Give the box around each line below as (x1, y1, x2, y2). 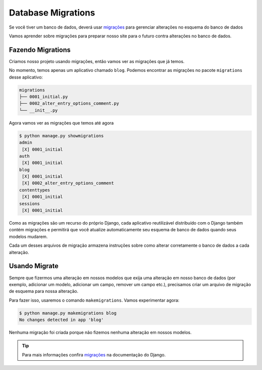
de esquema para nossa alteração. (9, 289, 79, 294)
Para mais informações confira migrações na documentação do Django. (22, 352, 166, 357)
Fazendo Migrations (9, 46, 71, 54)
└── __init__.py (19, 107, 58, 113)
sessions (19, 201, 40, 206)
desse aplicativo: (9, 74, 43, 80)
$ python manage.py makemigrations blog (19, 310, 116, 316)
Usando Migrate (9, 262, 59, 270)
